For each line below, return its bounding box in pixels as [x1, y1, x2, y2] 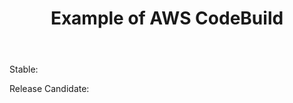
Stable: [9, 63, 39, 76]
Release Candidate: [9, 83, 90, 95]
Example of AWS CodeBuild [50, 7, 284, 30]
